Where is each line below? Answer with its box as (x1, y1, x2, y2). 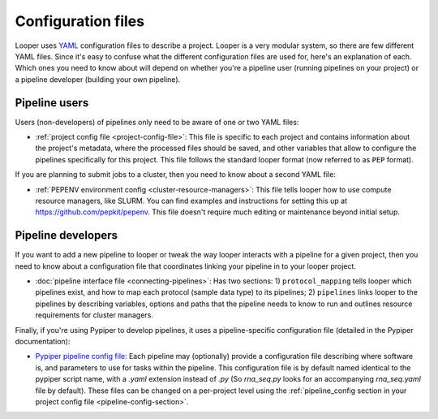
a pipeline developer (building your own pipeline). (15, 74, 181, 84)
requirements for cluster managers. (35, 310, 154, 320)
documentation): (15, 337, 71, 346)
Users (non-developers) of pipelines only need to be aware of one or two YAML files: (15, 117, 299, 127)
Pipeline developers (15, 228, 118, 243)
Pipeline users (15, 96, 89, 110)
